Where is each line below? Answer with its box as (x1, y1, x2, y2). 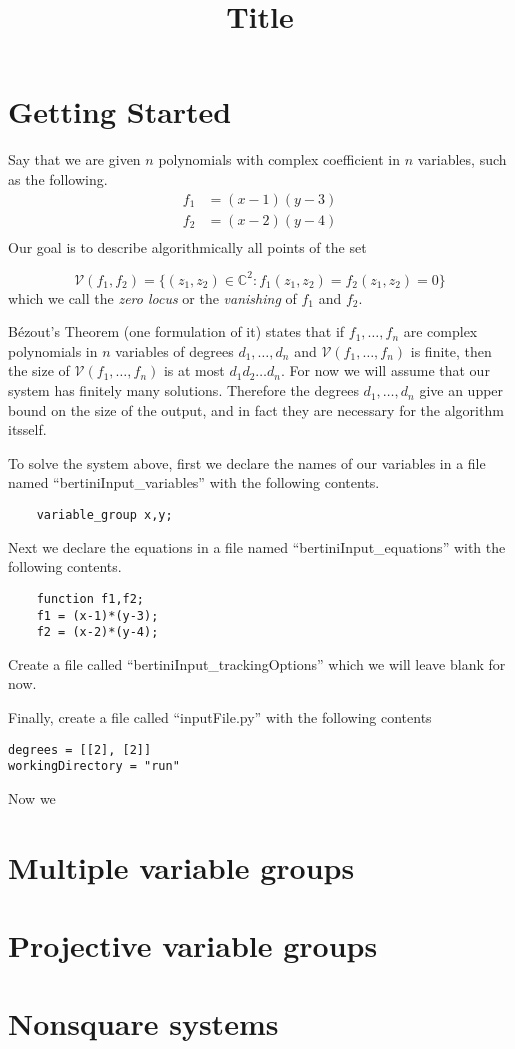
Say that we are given (8, 149, 141, 170)
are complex (403, 321, 478, 342)
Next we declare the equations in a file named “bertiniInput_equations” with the (8, 536, 506, 557)
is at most (163, 360, 225, 381)
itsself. (8, 419, 47, 440)
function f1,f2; (36, 591, 145, 606)
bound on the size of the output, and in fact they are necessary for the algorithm (8, 399, 504, 420)
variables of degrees (115, 340, 234, 361)
